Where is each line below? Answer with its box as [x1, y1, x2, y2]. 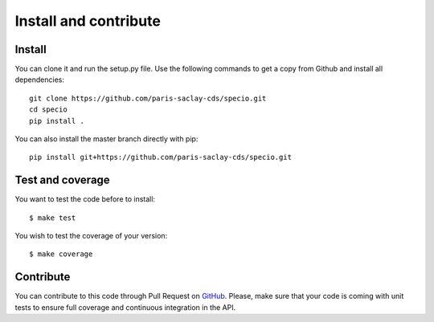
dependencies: [14, 75, 64, 84]
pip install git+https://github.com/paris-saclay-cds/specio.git [29, 153, 293, 162]
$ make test [29, 213, 76, 222]
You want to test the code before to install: [14, 194, 156, 204]
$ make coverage [29, 250, 93, 259]
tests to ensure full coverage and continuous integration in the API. [14, 302, 236, 312]
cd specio [29, 105, 68, 114]
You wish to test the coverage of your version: [14, 231, 168, 241]
